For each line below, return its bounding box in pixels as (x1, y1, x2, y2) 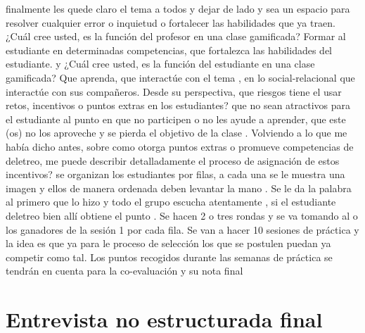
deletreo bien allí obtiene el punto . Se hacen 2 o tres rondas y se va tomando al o (6, 208, 358, 222)
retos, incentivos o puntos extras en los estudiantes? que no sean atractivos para (6, 98, 351, 113)
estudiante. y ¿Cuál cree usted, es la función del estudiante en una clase (6, 56, 315, 71)
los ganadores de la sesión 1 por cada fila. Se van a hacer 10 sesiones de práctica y (6, 222, 359, 237)
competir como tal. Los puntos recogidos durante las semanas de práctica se (6, 249, 333, 264)
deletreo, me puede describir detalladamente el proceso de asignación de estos (6, 153, 340, 168)
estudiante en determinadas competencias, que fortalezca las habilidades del (6, 42, 333, 57)
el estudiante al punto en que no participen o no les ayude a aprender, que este (6, 111, 346, 126)
